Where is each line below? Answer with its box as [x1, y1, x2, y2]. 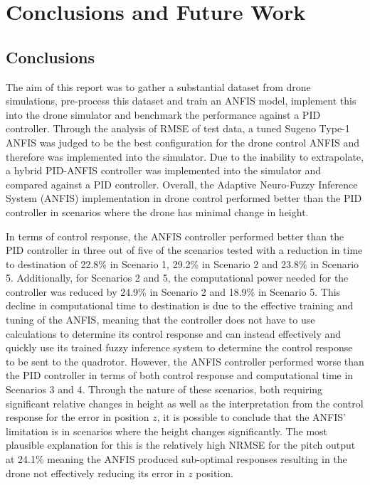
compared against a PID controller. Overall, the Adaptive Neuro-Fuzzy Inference [6, 176, 358, 191]
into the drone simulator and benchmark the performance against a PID [6, 107, 321, 122]
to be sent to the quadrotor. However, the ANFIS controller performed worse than [6, 353, 364, 368]
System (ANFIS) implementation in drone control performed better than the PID [6, 191, 362, 206]
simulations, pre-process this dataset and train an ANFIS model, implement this [6, 93, 356, 108]
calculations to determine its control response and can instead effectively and [6, 326, 342, 341]
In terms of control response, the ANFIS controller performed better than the [6, 228, 344, 243]
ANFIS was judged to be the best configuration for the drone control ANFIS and [6, 134, 359, 149]
